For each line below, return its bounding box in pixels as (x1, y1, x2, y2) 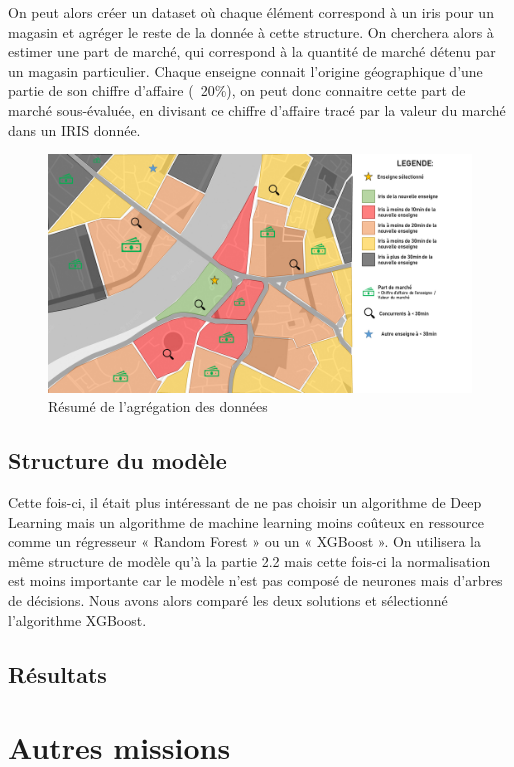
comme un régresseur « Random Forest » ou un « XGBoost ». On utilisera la (8, 531, 481, 552)
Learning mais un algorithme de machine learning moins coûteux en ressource (8, 511, 484, 532)
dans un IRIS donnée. (8, 119, 141, 140)
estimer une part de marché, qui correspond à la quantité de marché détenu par (8, 41, 496, 62)
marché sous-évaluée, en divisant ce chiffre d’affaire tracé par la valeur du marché (8, 99, 506, 120)
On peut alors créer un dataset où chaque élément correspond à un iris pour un (8, 2, 494, 22)
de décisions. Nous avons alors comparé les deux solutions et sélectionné (8, 590, 448, 611)
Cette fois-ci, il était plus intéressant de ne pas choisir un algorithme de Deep (8, 492, 482, 513)
